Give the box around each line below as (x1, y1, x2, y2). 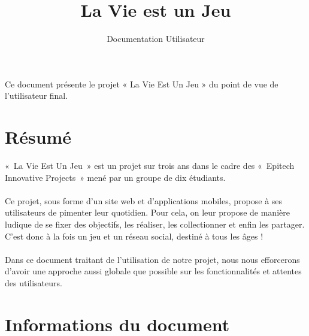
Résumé (5, 125, 72, 149)
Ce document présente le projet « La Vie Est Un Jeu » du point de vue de (5, 77, 278, 90)
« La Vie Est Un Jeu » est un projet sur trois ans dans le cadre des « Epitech (5, 159, 295, 172)
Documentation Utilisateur (107, 32, 205, 45)
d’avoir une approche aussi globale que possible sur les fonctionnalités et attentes (5, 265, 302, 277)
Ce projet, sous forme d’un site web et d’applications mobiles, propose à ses (5, 194, 283, 207)
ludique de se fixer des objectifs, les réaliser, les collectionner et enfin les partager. (5, 218, 305, 230)
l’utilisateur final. (5, 89, 68, 102)
